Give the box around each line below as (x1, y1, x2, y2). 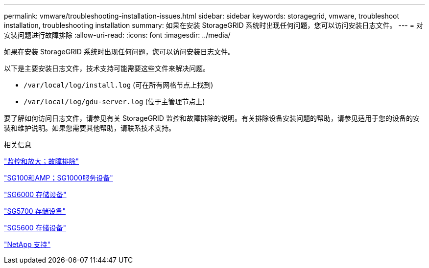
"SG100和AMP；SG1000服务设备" (4, 174, 113, 182)
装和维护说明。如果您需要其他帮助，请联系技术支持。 (4, 124, 175, 132)
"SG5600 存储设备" (4, 223, 67, 232)
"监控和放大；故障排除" (4, 157, 79, 165)
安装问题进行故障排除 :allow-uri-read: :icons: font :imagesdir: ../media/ (4, 31, 231, 39)
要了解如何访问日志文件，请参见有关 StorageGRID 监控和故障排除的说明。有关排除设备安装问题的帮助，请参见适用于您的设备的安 (4, 114, 420, 122)
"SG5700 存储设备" (4, 207, 66, 215)
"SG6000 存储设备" (4, 190, 67, 199)
